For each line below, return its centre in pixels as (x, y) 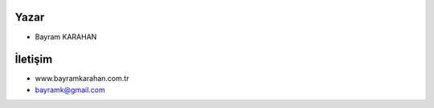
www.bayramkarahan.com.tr (82, 78)
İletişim (34, 60)
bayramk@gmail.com (70, 90)
